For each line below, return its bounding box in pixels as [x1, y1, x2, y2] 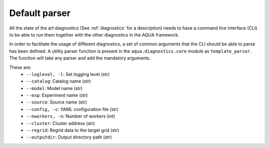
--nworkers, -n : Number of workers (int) [26, 113, 115, 119]
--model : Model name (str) [26, 85, 83, 91]
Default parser [9, 7, 71, 18]
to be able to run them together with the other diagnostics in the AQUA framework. [9, 31, 179, 37]
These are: [9, 64, 32, 70]
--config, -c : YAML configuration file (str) [26, 106, 119, 112]
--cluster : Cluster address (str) [26, 120, 95, 126]
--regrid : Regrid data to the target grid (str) [26, 127, 119, 133]
